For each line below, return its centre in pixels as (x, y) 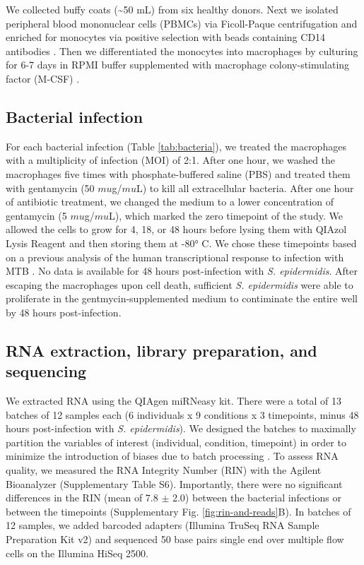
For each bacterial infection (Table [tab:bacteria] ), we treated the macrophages (176, 146)
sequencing (46, 371)
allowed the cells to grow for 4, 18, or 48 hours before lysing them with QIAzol (176, 229)
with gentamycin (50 (50, 188)
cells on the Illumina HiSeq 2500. (77, 553)
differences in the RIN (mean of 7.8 (82, 498)
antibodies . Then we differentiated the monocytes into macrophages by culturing (182, 50)
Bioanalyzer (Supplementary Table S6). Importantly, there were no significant (174, 483)
